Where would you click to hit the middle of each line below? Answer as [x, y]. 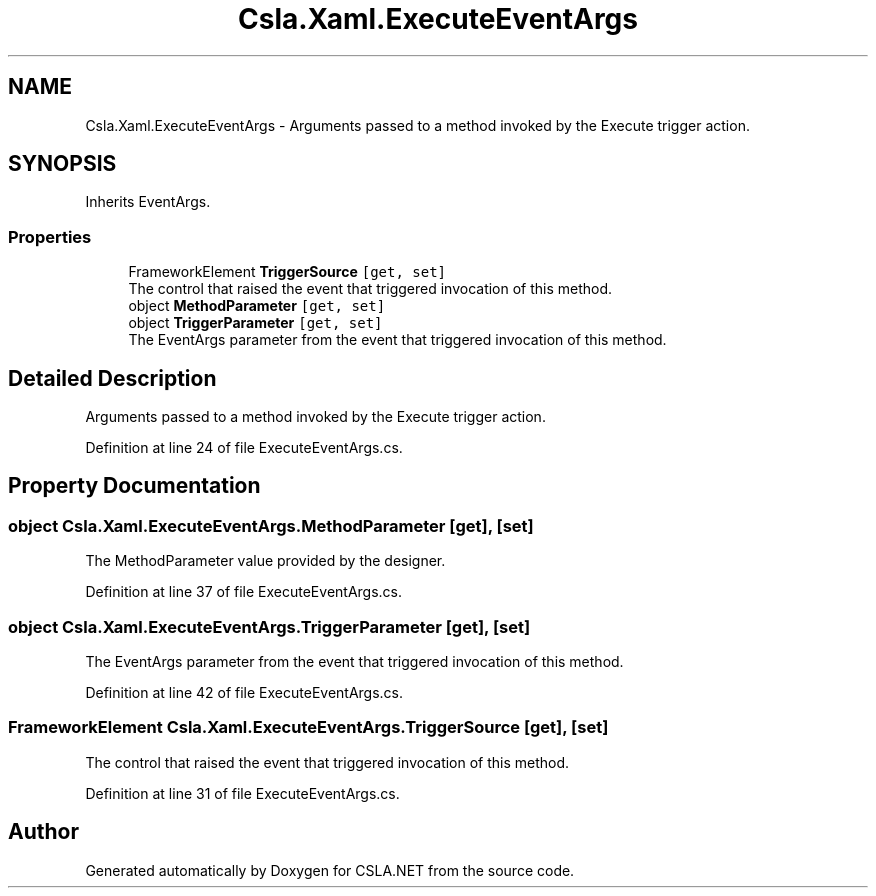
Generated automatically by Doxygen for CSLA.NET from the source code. [330, 870]
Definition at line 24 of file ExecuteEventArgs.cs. [244, 448]
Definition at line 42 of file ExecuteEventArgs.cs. [244, 692]
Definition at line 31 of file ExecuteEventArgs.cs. [242, 793]
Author [43, 832]
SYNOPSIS [62, 164]
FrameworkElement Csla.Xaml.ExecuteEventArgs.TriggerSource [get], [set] [308, 727]
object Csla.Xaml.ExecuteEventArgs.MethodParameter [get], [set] [271, 525]
